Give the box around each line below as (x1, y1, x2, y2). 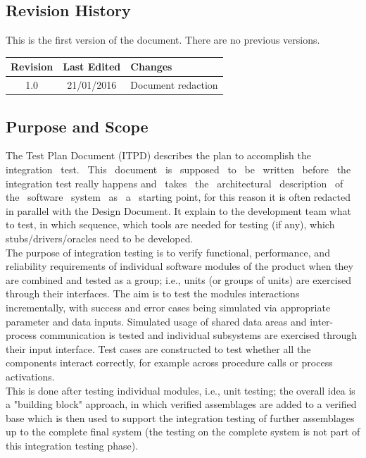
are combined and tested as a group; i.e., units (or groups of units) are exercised (6, 272, 352, 287)
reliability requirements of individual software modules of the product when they (6, 259, 353, 273)
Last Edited (63, 59, 121, 74)
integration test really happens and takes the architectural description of (6, 175, 343, 190)
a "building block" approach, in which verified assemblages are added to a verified (6, 397, 357, 411)
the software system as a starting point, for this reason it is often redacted (6, 190, 351, 204)
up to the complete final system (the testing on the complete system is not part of (6, 424, 360, 439)
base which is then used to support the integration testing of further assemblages (6, 410, 355, 425)
